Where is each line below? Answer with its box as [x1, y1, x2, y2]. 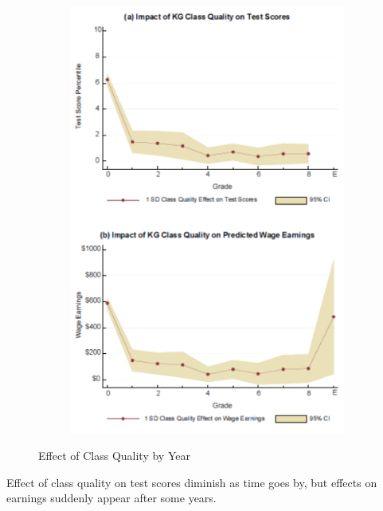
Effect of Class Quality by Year [38, 447, 190, 464]
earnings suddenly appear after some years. [6, 489, 217, 506]
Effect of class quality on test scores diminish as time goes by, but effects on [6, 474, 377, 490]
